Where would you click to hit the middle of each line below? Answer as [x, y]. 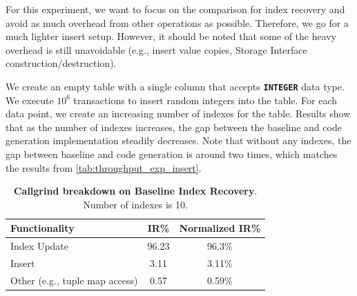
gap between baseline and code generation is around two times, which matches [172, 154]
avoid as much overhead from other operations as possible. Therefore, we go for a [177, 22]
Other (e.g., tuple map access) [74, 280]
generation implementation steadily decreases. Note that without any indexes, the [178, 140]
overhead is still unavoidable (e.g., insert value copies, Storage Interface [156, 49]
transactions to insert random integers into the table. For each [205, 100]
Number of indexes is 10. [135, 204]
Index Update [40, 246]
